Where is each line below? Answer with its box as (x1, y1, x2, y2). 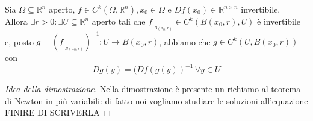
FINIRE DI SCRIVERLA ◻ (5, 106, 111, 119)
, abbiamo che (159, 35, 211, 48)
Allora (5, 15, 28, 27)
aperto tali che (91, 15, 146, 27)
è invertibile (257, 15, 301, 27)
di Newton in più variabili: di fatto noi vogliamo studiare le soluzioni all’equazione (5, 94, 308, 107)
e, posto (5, 35, 34, 48)
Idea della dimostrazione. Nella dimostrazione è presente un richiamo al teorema (5, 82, 301, 95)
